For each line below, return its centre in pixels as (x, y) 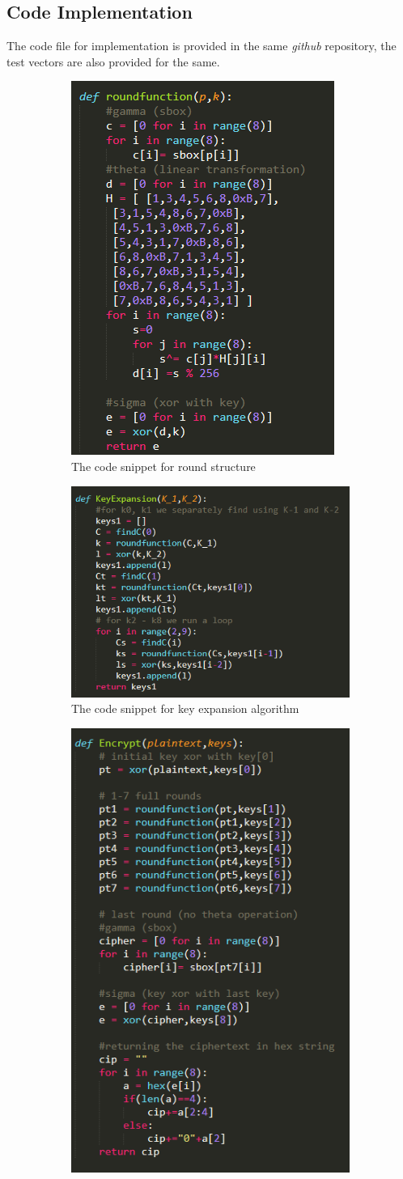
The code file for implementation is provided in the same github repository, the (201, 46)
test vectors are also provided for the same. (113, 61)
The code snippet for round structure (163, 466)
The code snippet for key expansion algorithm (185, 708)
